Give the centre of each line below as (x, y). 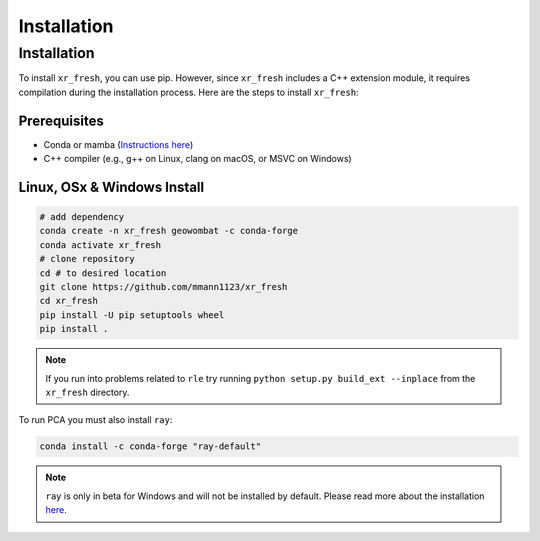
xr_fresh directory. (87, 392)
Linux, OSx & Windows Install (111, 186)
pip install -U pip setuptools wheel (132, 314)
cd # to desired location (103, 273)
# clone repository (87, 259)
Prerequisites (61, 120)
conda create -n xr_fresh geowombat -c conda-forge (169, 231)
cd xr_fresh (69, 301)
